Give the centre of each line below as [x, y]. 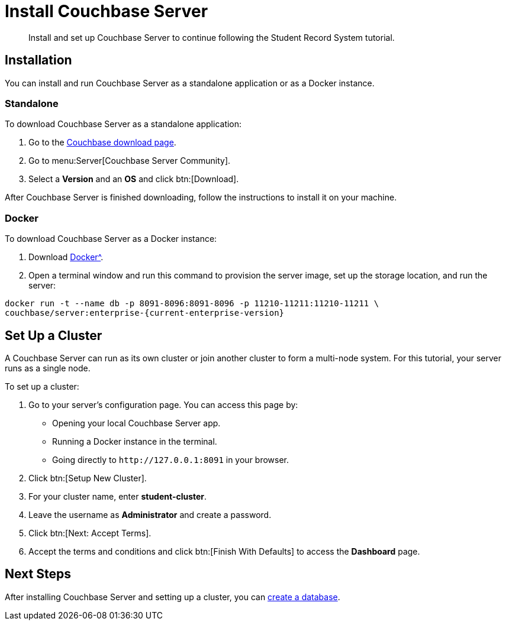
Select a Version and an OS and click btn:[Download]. [134, 179]
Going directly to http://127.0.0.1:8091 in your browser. [171, 459]
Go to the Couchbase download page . [102, 143]
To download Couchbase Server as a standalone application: [123, 124]
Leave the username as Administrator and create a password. [150, 514]
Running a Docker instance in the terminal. [135, 441]
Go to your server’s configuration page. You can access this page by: [163, 404]
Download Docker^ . [66, 257]
